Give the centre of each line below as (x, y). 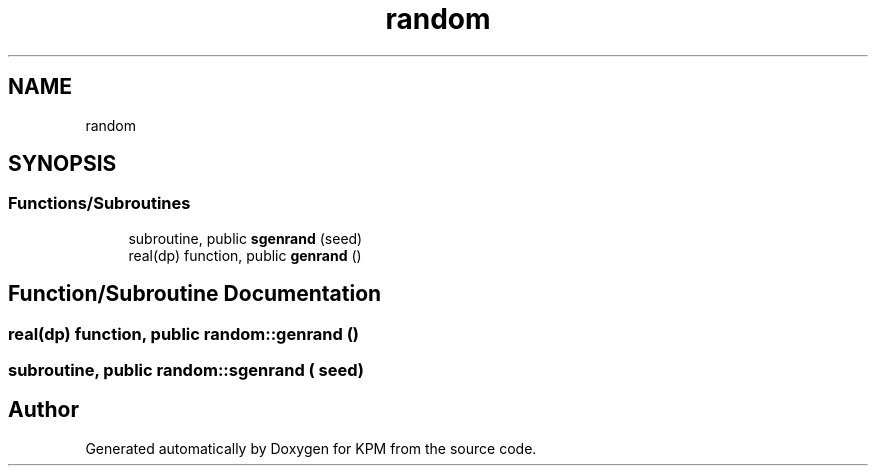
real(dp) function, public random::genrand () (184, 333)
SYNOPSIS (62, 164)
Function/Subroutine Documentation (195, 294)
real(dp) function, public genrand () (245, 255)
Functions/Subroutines (99, 203)
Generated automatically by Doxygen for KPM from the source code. (311, 448)
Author (43, 410)
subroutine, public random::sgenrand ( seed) (186, 370)
